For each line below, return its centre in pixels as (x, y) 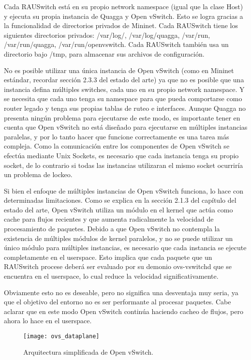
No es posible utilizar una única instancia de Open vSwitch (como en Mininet (119, 70)
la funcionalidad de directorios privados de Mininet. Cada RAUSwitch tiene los (121, 25)
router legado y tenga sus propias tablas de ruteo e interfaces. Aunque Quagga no (125, 108)
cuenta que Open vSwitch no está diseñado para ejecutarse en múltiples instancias (126, 127)
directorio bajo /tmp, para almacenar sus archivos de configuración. (104, 53)
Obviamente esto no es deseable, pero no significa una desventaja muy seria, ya (121, 292)
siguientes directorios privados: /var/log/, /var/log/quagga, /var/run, (107, 35)
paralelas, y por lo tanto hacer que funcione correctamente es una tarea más (117, 136)
